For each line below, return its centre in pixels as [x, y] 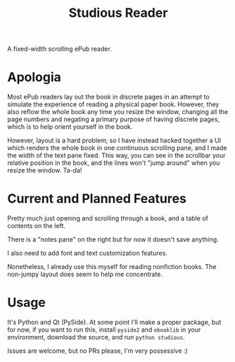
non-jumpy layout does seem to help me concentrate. [85, 274]
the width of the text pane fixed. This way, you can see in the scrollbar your [117, 156]
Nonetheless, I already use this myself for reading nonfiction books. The [112, 267]
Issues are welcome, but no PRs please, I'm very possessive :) [97, 351]
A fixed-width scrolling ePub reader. [60, 49]
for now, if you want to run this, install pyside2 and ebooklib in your [104, 330]
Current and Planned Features [97, 199]
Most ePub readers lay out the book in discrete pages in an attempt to [108, 97]
